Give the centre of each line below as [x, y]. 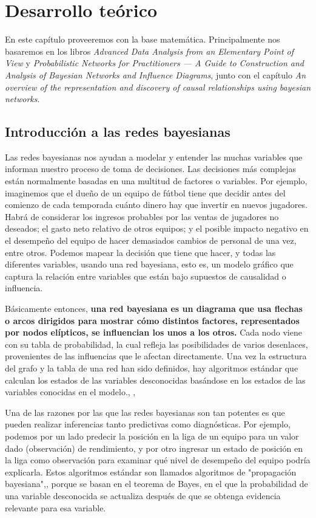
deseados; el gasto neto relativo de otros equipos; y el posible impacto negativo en [157, 228]
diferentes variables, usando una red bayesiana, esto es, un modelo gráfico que [149, 264]
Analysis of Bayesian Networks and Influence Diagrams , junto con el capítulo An [156, 74]
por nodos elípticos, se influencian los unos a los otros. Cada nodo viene [153, 332]
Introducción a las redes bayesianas [118, 132]
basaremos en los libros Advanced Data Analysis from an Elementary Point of [150, 51]
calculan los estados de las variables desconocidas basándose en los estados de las [155, 380]
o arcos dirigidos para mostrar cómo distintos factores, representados [152, 320]
